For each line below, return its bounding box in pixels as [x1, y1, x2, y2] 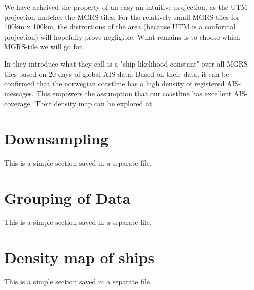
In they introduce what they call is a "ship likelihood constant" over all [4, 58, 225, 69]
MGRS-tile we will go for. [4, 41, 84, 52]
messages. [4, 88, 34, 99]
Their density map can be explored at [34, 98, 152, 109]
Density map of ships [4, 246, 155, 267]
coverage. [4, 98, 32, 109]
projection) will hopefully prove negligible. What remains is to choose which [4, 31, 240, 42]
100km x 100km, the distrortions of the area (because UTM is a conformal [4, 21, 236, 32]
